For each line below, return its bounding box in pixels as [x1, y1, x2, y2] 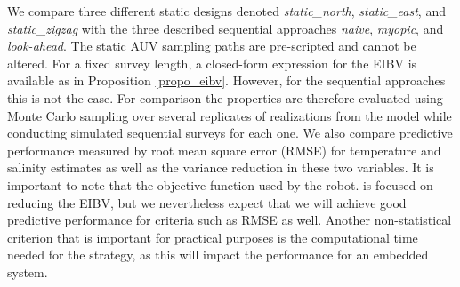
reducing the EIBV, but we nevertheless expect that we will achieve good [7, 193, 407, 211]
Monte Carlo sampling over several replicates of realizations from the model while [7, 106, 452, 124]
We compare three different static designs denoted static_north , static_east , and [7, 2, 446, 20]
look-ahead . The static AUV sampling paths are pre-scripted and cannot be [7, 36, 416, 55]
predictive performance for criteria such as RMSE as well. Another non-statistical [7, 211, 452, 229]
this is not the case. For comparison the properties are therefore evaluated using [7, 88, 443, 107]
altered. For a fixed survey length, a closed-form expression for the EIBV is [7, 53, 417, 72]
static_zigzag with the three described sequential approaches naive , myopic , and [7, 19, 444, 37]
